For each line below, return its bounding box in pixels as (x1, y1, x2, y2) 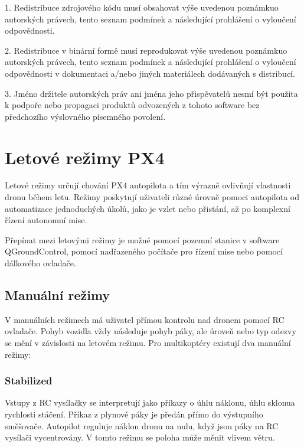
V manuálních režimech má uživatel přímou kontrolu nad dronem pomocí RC (5, 313, 285, 325)
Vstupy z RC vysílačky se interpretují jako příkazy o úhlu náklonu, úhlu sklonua (5, 396, 295, 409)
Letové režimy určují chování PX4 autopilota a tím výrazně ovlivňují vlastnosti (5, 179, 291, 191)
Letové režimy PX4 (5, 145, 165, 169)
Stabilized (5, 373, 53, 388)
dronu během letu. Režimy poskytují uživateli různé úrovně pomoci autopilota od (5, 191, 299, 203)
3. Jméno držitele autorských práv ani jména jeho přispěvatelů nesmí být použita (5, 87, 298, 99)
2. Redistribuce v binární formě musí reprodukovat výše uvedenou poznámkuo (5, 44, 287, 56)
